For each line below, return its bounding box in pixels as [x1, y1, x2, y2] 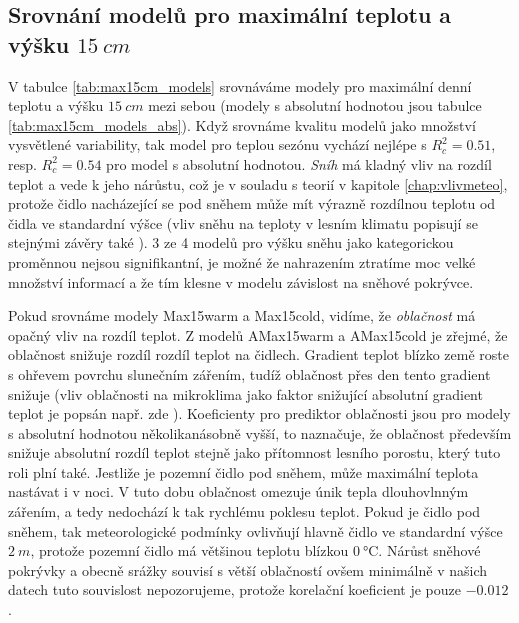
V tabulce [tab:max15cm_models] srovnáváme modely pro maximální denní [8, 75, 472, 96]
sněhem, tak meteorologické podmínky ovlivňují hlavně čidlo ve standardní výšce [8, 520, 503, 541]
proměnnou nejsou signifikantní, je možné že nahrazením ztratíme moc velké [8, 251, 476, 272]
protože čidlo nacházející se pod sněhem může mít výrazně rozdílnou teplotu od [8, 193, 496, 214]
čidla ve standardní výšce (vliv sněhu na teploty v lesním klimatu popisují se [8, 212, 478, 233]
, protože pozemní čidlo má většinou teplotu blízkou [30, 540, 349, 561]
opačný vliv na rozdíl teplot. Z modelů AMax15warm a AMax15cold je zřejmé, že [8, 324, 508, 345]
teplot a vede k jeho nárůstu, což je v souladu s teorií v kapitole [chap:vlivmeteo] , [8, 173, 508, 194]
